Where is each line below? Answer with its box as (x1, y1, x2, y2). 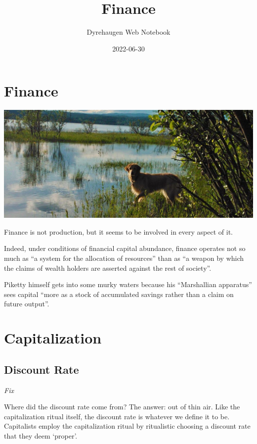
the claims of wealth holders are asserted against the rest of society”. (4, 262, 212, 273)
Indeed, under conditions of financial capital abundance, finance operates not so (4, 243, 246, 253)
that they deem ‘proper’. (4, 430, 78, 441)
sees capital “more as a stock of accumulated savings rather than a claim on (4, 289, 234, 299)
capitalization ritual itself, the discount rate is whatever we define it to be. (4, 411, 230, 421)
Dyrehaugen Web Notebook (86, 27, 171, 37)
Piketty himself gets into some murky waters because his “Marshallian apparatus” (4, 279, 252, 290)
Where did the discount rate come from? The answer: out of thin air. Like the (4, 401, 240, 412)
